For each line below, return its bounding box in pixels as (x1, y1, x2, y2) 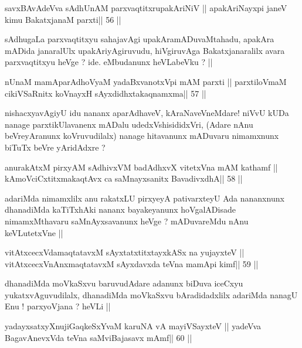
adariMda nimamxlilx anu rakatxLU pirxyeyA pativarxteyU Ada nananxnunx (5, 192, 284, 204)
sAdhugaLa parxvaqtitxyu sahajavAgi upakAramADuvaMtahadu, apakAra (5, 33, 274, 45)
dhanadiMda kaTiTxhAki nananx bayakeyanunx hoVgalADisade (5, 203, 236, 216)
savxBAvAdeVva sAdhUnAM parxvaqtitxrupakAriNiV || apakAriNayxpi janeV (5, 2, 287, 13)
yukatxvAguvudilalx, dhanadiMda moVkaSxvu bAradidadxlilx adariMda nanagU (5, 288, 298, 301)
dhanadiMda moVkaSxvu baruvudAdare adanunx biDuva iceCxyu (5, 277, 243, 289)
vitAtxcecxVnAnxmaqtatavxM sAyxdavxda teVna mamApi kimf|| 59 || (5, 257, 259, 269)
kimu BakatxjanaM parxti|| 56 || (5, 13, 121, 25)
